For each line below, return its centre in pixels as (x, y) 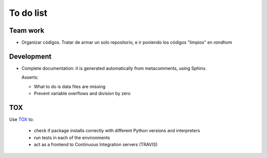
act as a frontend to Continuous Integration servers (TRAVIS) (96, 145)
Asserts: (30, 77)
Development (30, 56)
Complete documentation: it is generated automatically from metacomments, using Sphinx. (114, 68)
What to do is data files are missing (70, 86)
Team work (27, 30)
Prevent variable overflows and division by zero (82, 94)
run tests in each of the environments (72, 137)
